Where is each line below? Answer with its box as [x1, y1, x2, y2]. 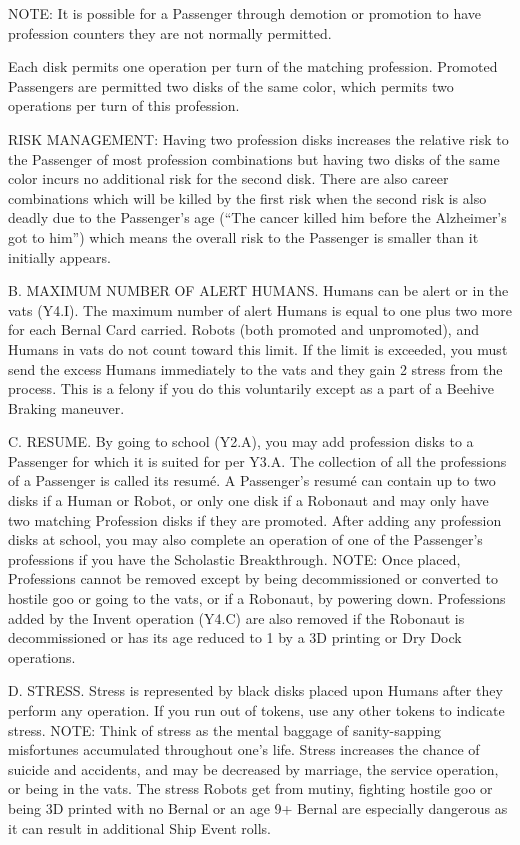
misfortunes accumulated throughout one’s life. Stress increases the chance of [8, 739, 480, 760]
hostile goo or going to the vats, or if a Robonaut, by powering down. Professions [8, 588, 506, 609]
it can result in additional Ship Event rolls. [8, 817, 271, 838]
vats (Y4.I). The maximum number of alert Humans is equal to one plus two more [8, 299, 512, 320]
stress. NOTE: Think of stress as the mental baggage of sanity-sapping [8, 719, 441, 740]
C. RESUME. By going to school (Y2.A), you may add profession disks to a [8, 431, 474, 452]
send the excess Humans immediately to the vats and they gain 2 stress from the [8, 358, 503, 379]
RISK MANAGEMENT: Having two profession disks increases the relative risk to [8, 128, 509, 149]
